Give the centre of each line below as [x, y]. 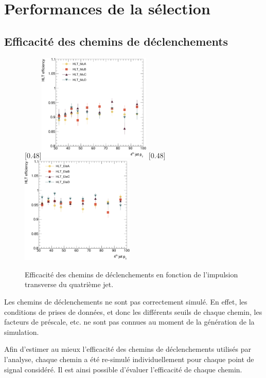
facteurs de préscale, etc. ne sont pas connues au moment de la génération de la [129, 322]
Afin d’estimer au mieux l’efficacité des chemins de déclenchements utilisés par [128, 349]
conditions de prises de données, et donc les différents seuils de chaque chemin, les [133, 311]
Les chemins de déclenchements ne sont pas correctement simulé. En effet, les [126, 302]
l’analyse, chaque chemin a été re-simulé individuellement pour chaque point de [129, 359]
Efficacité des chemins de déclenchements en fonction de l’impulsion [131, 274]
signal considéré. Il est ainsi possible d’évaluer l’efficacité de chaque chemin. [123, 369]
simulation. [22, 332]
